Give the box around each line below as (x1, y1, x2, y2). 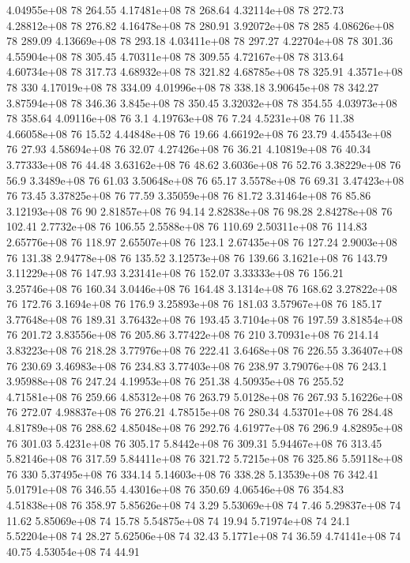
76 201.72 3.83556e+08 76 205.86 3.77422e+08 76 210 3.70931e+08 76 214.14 (6, 326, 379, 343)
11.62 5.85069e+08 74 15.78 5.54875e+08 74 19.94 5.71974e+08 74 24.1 (6, 512, 351, 528)
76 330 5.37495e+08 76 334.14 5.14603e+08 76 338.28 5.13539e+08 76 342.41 (6, 465, 379, 482)
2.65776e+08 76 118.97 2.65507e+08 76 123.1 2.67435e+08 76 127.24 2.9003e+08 (6, 233, 397, 250)
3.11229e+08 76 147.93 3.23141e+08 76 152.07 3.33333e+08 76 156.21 (6, 265, 344, 281)
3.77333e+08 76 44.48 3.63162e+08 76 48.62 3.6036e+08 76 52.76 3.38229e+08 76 (6, 156, 401, 172)
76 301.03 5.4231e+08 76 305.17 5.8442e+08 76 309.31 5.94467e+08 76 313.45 (6, 434, 382, 451)
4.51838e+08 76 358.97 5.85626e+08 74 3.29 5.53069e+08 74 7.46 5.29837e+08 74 (6, 497, 401, 512)
